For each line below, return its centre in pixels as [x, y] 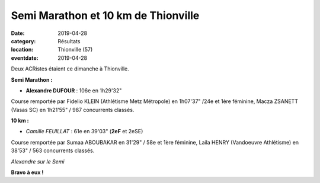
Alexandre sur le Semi [38, 161]
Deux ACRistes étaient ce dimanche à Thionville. [70, 69]
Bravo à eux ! [27, 172]
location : [22, 50]
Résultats [69, 41]
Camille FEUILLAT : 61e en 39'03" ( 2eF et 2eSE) [84, 131]
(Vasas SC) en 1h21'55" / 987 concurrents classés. [73, 110]
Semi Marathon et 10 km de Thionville [105, 15]
